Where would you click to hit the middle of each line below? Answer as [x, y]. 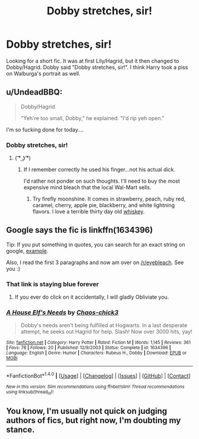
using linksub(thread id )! [30, 393]
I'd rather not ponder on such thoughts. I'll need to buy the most [102, 181]
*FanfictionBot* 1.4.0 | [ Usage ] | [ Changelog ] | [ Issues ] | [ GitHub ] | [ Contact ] [98, 375]
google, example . [27, 250]
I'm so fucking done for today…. [45, 130]
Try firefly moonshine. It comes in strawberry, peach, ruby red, [109, 199]
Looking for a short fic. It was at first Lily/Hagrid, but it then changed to [93, 61]
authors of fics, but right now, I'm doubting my [94, 420]
